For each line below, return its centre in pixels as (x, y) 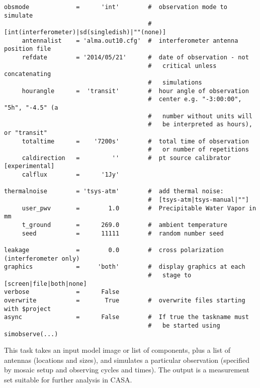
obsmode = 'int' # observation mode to (116, 7)
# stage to (170, 275)
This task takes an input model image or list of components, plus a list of (117, 350)
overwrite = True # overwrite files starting (125, 300)
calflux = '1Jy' (71, 175)
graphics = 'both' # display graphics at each (125, 267)
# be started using (184, 325)
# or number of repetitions (198, 150)
